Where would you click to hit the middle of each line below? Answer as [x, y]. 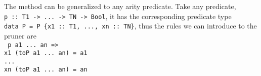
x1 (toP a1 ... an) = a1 [46, 53]
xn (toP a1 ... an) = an [46, 70]
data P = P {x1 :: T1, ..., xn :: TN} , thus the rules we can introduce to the [130, 26]
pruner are [20, 35]
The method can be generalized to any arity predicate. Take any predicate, [120, 6]
